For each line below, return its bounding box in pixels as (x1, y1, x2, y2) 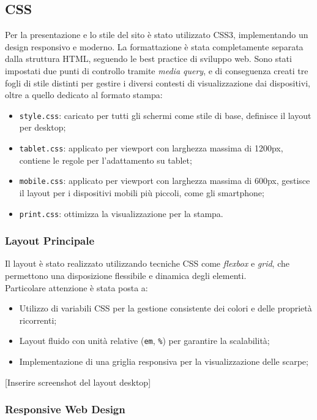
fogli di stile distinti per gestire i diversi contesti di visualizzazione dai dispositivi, (5, 76, 310, 89)
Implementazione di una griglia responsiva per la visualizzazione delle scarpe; (19, 355, 308, 368)
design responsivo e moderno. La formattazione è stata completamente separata (5, 40, 304, 53)
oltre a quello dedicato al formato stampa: (5, 88, 163, 101)
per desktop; (19, 121, 66, 134)
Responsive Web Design (5, 402, 125, 417)
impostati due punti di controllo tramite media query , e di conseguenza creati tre (5, 64, 308, 77)
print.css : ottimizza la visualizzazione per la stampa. (19, 207, 223, 220)
